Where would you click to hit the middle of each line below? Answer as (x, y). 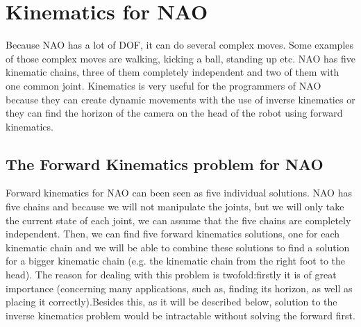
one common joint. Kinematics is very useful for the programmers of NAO (163, 85)
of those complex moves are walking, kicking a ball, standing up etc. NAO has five (180, 58)
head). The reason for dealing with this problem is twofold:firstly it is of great (171, 275)
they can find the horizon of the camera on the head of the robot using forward (174, 113)
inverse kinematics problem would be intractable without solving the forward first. (180, 315)
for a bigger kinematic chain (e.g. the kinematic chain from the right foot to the (175, 261)
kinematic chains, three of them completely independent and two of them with (173, 72)
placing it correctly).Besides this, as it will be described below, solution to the (171, 302)
